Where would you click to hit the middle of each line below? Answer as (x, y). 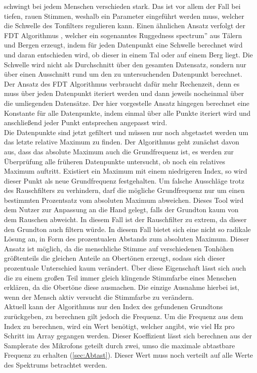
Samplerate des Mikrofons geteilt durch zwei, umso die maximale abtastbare (120, 345)
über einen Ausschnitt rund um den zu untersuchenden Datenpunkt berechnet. (123, 74)
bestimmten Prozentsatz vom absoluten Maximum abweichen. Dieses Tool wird (124, 200)
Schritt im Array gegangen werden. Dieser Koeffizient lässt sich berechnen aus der (128, 336)
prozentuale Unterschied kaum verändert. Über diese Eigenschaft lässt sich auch (125, 268)
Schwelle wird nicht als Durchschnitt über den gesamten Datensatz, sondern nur (125, 64)
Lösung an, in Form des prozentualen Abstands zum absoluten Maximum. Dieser (127, 239)
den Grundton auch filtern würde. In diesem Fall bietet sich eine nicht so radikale (128, 229)
